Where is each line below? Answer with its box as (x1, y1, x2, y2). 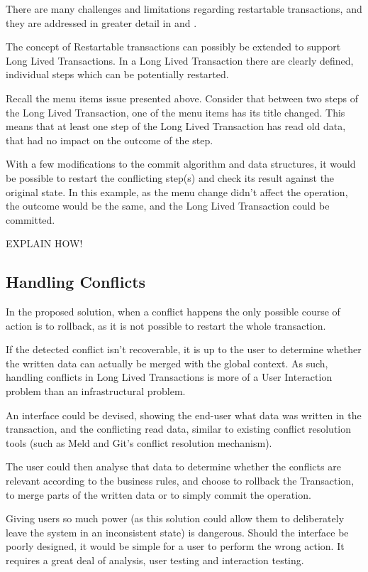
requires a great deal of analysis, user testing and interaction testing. (6, 553, 304, 568)
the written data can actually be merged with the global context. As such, (6, 355, 328, 370)
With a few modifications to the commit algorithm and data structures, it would (6, 156, 356, 171)
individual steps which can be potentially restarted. (6, 67, 229, 82)
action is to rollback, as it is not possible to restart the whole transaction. (6, 318, 326, 333)
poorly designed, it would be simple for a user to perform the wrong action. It (6, 539, 345, 554)
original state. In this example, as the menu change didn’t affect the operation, (6, 184, 348, 199)
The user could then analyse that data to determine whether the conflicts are (6, 459, 341, 474)
